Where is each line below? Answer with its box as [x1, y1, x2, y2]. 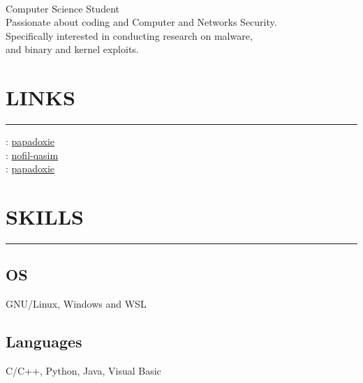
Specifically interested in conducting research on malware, [6, 28, 253, 43]
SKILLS [6, 202, 84, 231]
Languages [6, 331, 82, 352]
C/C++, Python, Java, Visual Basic [6, 363, 161, 377]
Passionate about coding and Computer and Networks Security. [6, 15, 277, 29]
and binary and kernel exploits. [6, 42, 139, 57]
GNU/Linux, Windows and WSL [6, 296, 147, 311]
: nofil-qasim [6, 147, 59, 162]
